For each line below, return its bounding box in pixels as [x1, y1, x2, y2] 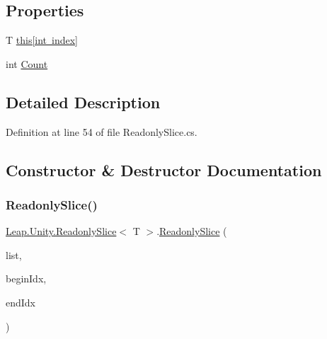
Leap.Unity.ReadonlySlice [6, 224, 117, 239]
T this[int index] [6, 33, 79, 47]
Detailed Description [6, 91, 161, 113]
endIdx [6, 294, 36, 309]
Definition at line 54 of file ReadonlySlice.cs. [6, 124, 197, 139]
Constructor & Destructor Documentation [6, 159, 322, 180]
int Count [6, 56, 48, 71]
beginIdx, [6, 271, 47, 286]
